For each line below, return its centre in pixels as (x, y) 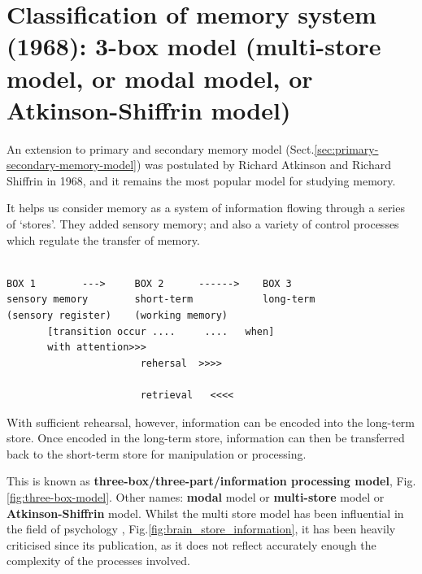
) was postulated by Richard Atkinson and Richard (263, 165)
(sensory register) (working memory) (117, 316)
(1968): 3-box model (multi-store (194, 46)
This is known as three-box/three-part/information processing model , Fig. (211, 481)
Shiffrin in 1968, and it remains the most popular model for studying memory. (201, 180)
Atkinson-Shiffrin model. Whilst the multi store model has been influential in (205, 513)
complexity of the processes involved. (98, 561)
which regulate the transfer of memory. (103, 239)
